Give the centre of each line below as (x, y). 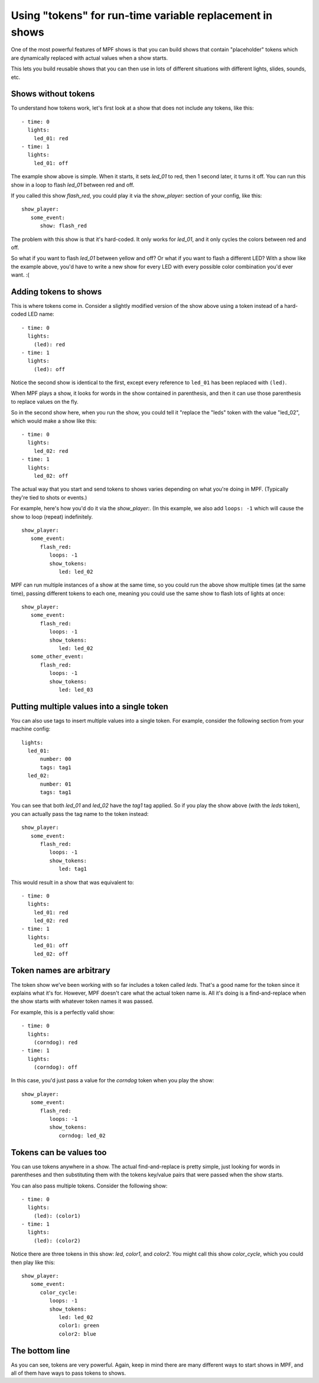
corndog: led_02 (82, 1136)
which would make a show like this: (54, 421)
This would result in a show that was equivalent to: (72, 882)
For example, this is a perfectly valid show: (63, 1012)
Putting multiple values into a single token (89, 707)
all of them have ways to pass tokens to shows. (69, 1373)
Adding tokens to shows (56, 292)
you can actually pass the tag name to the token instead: (80, 813)
